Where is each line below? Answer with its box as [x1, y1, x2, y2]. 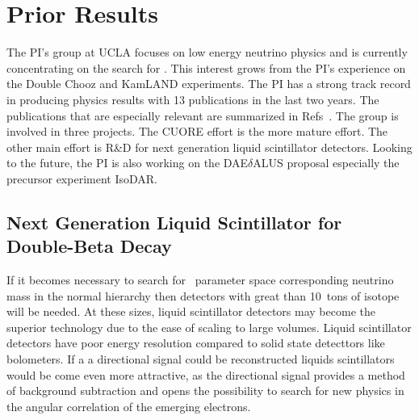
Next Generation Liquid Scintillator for [6, 209, 342, 234]
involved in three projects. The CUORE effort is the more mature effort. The [6, 123, 388, 140]
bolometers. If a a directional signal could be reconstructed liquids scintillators [6, 351, 395, 367]
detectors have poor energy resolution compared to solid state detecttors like [6, 334, 385, 351]
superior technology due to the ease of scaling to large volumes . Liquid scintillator [6, 318, 412, 335]
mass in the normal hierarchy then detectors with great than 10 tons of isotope [6, 287, 400, 304]
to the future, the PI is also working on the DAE [6, 154, 249, 171]
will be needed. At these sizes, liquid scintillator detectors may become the [6, 303, 375, 320]
